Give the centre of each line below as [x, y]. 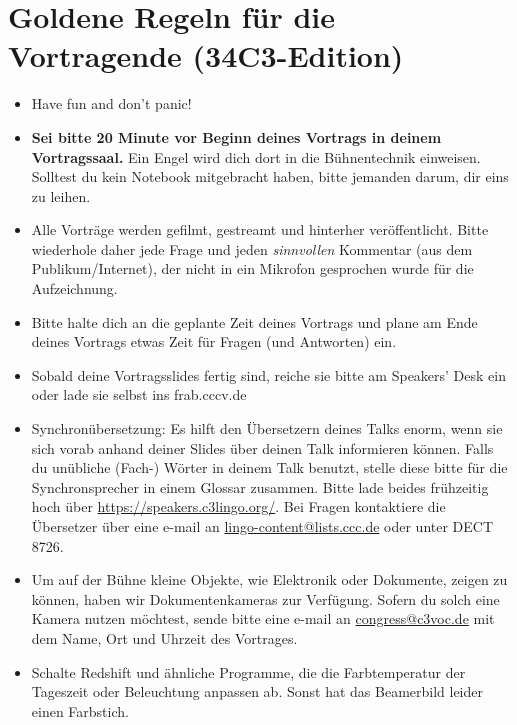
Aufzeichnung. [74, 288]
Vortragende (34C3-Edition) [206, 55]
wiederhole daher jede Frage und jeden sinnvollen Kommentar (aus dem [252, 248]
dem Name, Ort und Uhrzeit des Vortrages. [164, 637]
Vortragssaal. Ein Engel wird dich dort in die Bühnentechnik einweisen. [256, 156]
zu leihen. [61, 195]
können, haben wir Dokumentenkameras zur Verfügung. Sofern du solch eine [265, 598]
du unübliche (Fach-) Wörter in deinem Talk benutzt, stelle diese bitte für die [269, 467]
